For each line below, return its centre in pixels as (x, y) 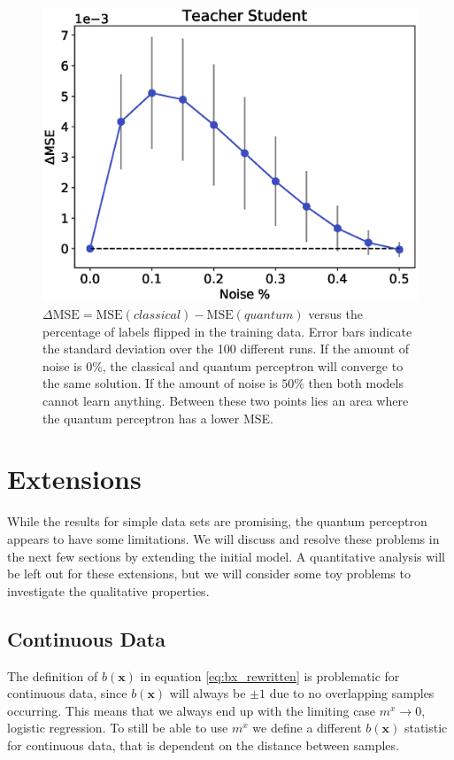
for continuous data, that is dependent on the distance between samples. (203, 744)
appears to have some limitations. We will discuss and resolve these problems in (223, 538)
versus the (335, 314)
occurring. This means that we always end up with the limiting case (192, 710)
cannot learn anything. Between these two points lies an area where (226, 401)
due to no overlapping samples (352, 693)
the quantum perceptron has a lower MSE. (158, 418)
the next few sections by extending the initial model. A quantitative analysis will (226, 556)
